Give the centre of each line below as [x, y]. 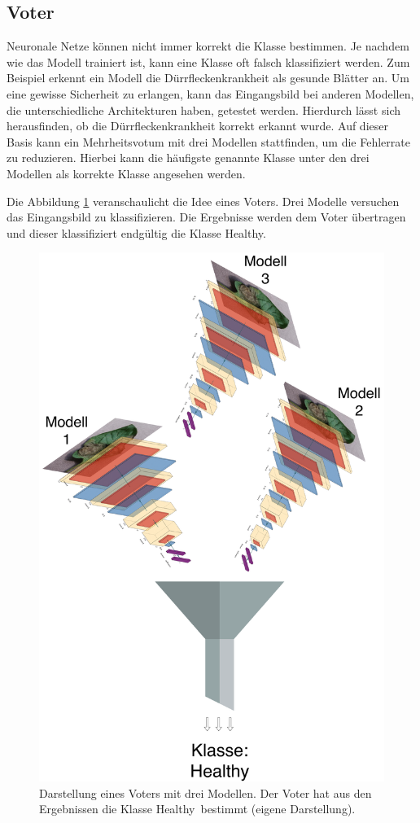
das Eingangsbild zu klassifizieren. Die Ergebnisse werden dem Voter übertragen [206, 217]
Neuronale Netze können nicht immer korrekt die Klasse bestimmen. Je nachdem [208, 46]
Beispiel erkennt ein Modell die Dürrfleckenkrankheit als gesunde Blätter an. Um [208, 78]
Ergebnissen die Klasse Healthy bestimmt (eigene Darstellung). [197, 809]
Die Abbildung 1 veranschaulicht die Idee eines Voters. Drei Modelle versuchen [203, 201]
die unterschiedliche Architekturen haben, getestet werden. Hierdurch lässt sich [203, 109]
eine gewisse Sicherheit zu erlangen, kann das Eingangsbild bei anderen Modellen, [210, 93]
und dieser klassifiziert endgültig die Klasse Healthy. [136, 232]
